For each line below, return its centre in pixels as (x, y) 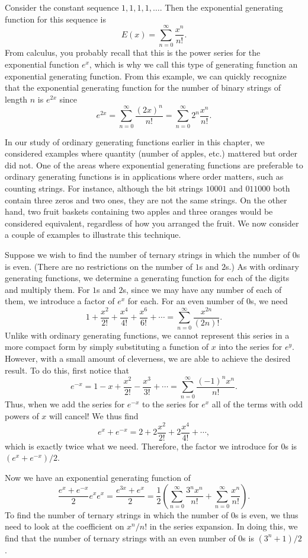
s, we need (269, 301)
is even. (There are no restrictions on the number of (99, 266)
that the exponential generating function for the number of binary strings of (143, 87)
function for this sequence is (55, 19)
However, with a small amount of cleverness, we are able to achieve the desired (148, 358)
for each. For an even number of (186, 301)
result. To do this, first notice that (67, 370)
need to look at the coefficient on (65, 526)
